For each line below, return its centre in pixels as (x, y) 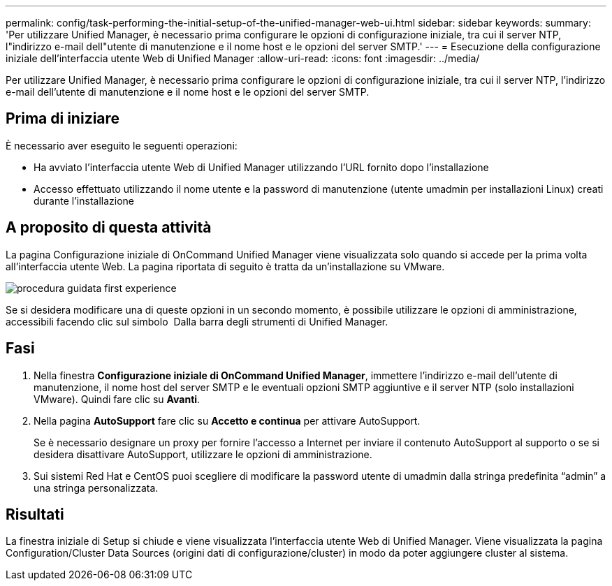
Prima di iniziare (63, 119)
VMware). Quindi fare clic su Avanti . (117, 399)
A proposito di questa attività (109, 228)
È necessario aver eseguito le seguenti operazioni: (122, 145)
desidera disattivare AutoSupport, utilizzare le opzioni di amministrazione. (203, 454)
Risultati (35, 514)
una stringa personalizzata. (96, 488)
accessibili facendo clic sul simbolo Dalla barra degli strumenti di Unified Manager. (197, 321)
